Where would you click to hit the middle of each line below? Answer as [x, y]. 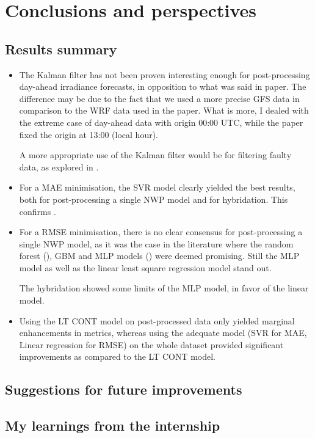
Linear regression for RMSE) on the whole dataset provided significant [151, 344]
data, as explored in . [59, 166]
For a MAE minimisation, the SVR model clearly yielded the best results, [157, 187]
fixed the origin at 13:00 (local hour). [89, 134]
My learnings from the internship [113, 425]
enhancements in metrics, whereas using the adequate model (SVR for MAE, [163, 333]
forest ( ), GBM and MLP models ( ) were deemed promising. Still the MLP [159, 256]
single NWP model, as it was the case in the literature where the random [156, 243]
